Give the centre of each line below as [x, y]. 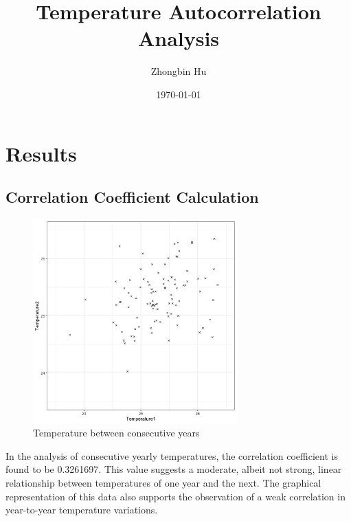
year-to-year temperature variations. [82, 510]
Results [41, 153]
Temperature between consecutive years [116, 433]
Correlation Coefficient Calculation [132, 197]
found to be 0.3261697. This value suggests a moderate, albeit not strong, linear [174, 469]
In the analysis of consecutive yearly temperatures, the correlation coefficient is [172, 455]
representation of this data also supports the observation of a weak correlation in [175, 496]
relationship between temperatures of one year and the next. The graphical [163, 483]
